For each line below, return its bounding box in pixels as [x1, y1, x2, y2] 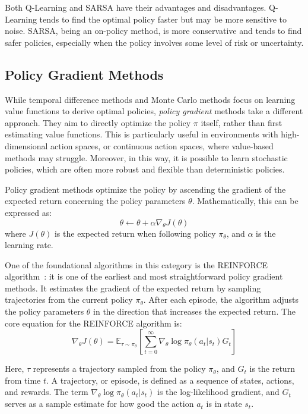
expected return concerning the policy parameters [5, 195, 186, 207]
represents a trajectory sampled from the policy [33, 362, 206, 375]
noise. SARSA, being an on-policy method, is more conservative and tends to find [5, 24, 302, 37]
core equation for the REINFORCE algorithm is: [5, 316, 182, 329]
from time [5, 374, 41, 386]
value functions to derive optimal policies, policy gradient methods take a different [5, 105, 303, 117]
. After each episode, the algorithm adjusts [143, 293, 299, 306]
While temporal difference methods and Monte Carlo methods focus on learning [5, 93, 296, 105]
